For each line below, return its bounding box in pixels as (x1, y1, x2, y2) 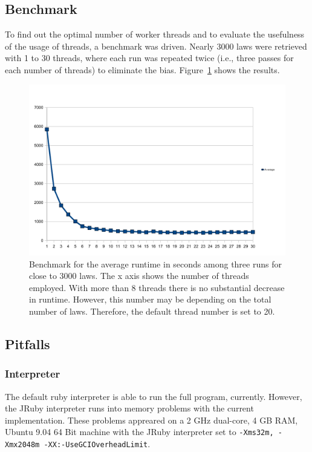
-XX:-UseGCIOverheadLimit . (44, 437, 151, 450)
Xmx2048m (5, 440, 40, 449)
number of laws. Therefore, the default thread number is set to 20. (29, 304, 275, 317)
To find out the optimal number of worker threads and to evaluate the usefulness (5, 28, 305, 41)
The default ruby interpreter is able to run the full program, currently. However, (5, 390, 302, 402)
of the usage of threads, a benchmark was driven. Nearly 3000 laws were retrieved (5, 39, 307, 52)
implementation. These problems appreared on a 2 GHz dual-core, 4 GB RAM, (5, 413, 298, 426)
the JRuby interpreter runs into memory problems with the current (5, 402, 254, 414)
